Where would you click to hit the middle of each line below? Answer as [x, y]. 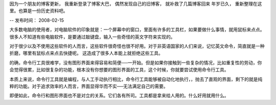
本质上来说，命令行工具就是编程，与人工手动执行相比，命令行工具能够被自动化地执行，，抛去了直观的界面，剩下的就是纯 [136, 79]
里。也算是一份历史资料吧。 [39, 11]
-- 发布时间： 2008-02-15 [37, 20]
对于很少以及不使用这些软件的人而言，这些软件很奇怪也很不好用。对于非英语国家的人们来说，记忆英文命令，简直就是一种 [137, 46]
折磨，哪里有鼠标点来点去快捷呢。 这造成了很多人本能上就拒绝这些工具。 [86, 53]
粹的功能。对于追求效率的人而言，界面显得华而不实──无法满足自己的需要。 [89, 86]
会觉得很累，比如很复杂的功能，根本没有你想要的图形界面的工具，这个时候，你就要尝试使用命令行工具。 [119, 70]
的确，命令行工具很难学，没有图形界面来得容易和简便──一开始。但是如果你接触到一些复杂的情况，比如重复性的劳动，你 [136, 62]
